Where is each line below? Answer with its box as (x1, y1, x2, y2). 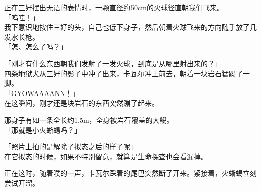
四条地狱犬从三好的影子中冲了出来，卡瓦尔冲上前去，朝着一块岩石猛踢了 (4, 68, 243, 78)
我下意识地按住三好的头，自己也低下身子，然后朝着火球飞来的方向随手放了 (4, 22, 250, 32)
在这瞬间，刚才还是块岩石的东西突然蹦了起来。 (4, 98, 159, 108)
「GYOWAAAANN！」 (4, 87, 79, 98)
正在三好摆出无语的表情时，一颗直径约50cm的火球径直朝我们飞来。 (4, 2, 224, 12)
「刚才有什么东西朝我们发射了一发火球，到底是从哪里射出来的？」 (4, 58, 222, 68)
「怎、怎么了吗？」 (4, 41, 67, 52)
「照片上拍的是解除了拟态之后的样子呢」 (4, 141, 138, 152)
